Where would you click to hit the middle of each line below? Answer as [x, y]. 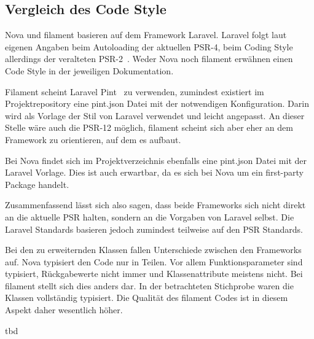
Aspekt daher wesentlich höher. [64, 310]
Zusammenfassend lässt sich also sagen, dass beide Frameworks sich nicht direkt [155, 205]
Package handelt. [37, 184]
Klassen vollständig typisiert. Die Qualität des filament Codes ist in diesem [147, 298]
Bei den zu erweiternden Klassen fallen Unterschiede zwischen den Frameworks [153, 250]
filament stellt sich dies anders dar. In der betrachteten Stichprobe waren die [149, 285]
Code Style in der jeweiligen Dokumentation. [89, 70]
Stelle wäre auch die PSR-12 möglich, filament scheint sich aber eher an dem [149, 127]
